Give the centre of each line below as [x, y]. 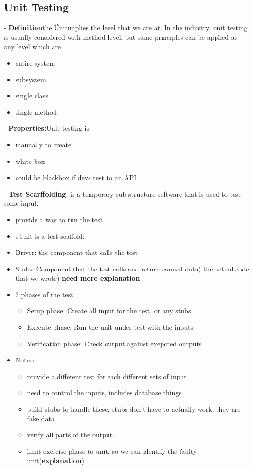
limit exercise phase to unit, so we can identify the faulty [112, 451]
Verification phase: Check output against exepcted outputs [114, 343]
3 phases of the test [44, 294]
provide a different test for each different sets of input [107, 376]
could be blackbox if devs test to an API [76, 177]
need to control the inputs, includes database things [104, 392]
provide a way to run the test [59, 219]
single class [32, 96]
